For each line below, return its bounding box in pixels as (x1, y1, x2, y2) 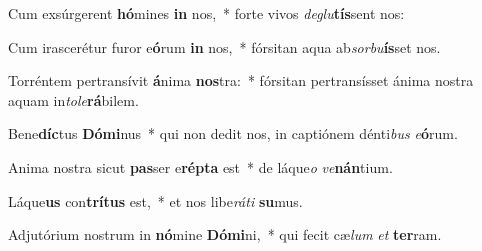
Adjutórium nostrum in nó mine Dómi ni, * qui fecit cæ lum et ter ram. (8, 224, 442, 245)
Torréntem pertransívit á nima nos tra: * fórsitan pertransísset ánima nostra (8, 70, 474, 91)
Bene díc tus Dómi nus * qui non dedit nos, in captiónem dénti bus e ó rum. (8, 123, 458, 144)
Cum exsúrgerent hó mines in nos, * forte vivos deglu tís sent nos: (8, 3, 405, 23)
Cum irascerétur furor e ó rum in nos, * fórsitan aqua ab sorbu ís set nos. (8, 36, 441, 57)
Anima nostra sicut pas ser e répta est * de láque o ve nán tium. (8, 156, 393, 177)
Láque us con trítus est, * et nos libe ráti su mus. (8, 190, 303, 211)
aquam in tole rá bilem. (8, 89, 139, 110)
